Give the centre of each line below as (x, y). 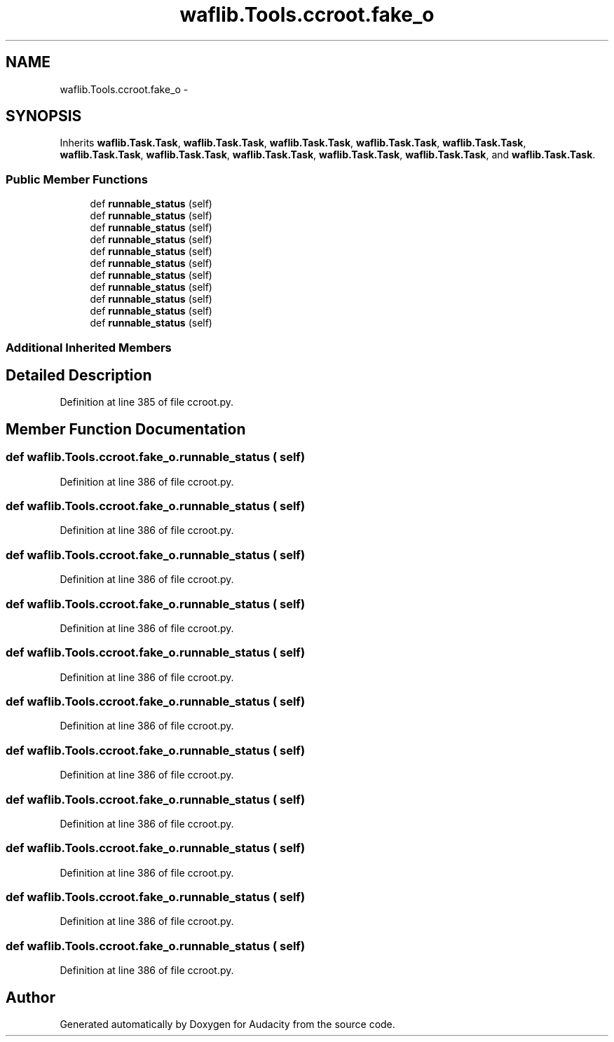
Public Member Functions (77, 179)
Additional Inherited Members (89, 347)
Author (30, 997)
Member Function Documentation (126, 429)
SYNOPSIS (44, 116)
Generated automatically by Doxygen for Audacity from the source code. (227, 1024)
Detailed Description (79, 375)
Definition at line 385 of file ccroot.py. (147, 402)
